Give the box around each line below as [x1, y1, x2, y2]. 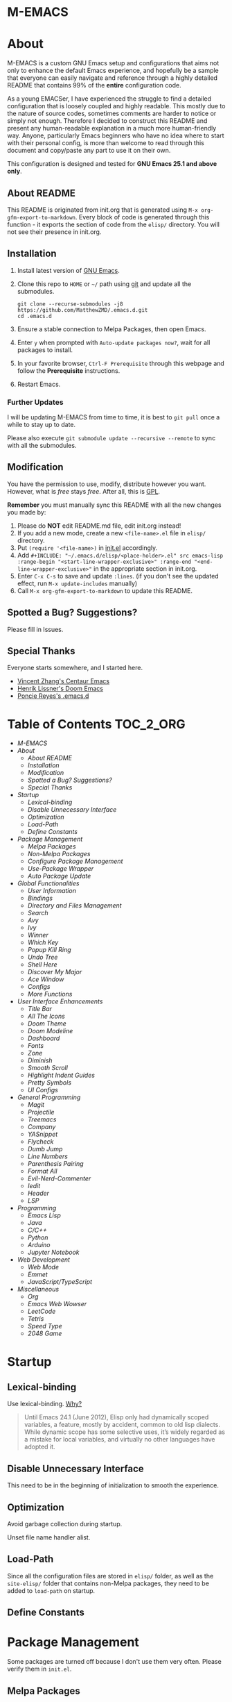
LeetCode [27, 1307, 56, 1316]
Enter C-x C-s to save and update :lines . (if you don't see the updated [17, 571, 220, 580]
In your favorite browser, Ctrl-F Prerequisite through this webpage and [17, 359, 225, 367]
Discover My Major [27, 968, 82, 976]
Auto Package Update [27, 872, 91, 881]
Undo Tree [27, 953, 58, 962]
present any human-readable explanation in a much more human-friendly [7, 124, 217, 133]
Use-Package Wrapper [27, 865, 94, 873]
